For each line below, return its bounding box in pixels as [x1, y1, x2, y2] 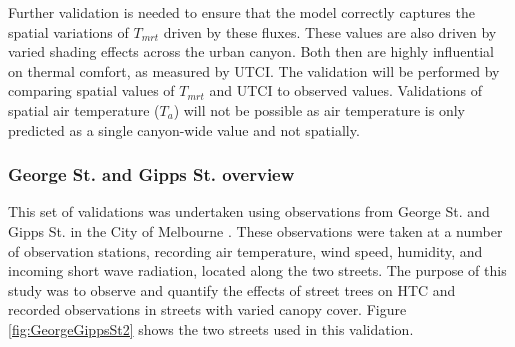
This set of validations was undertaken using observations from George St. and [8, 201, 490, 222]
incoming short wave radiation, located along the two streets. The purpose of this [8, 260, 507, 281]
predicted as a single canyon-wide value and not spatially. [8, 119, 360, 140]
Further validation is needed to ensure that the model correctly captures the [8, 2, 475, 22]
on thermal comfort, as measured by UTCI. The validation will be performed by [8, 60, 500, 81]
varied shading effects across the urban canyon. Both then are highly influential [8, 41, 495, 62]
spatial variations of [8, 21, 129, 42]
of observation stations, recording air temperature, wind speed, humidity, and [8, 240, 483, 261]
